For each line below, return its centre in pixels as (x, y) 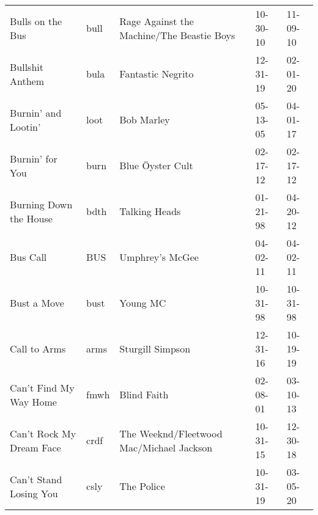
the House (31, 218)
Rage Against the (157, 21)
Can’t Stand (36, 479)
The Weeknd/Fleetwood (171, 433)
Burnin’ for (34, 158)
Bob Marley (145, 119)
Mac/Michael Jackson (166, 447)
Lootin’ (25, 126)
